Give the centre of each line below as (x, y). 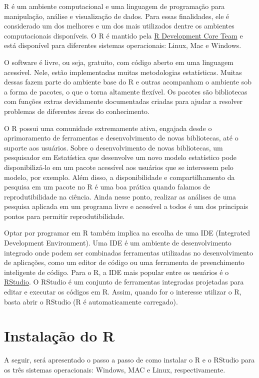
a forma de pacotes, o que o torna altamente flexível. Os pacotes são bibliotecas (126, 91)
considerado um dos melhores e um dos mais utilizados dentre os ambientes (119, 26)
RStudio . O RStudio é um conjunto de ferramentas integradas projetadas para (124, 282)
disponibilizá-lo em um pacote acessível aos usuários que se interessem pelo (119, 167)
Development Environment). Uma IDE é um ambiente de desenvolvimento (118, 243)
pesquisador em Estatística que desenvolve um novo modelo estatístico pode (120, 157)
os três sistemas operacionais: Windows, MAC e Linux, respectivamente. (115, 369)
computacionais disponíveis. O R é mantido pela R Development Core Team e (123, 35)
